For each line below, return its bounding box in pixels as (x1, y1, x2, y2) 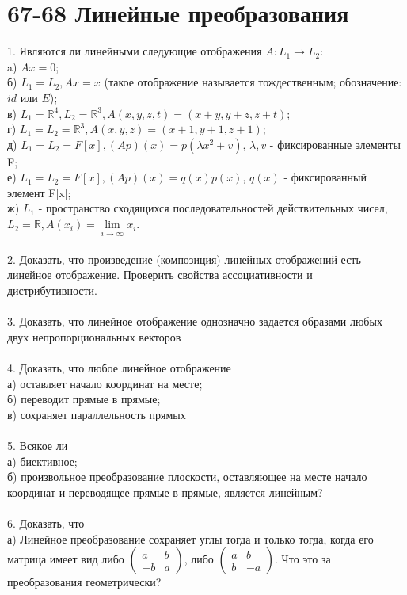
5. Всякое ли (7, 437, 68, 453)
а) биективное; (7, 452, 78, 469)
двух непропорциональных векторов (7, 328, 181, 345)
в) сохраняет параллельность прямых (7, 406, 186, 422)
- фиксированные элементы (269, 135, 401, 152)
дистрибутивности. (7, 282, 97, 299)
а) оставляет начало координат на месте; (7, 375, 203, 391)
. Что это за (275, 551, 331, 567)
